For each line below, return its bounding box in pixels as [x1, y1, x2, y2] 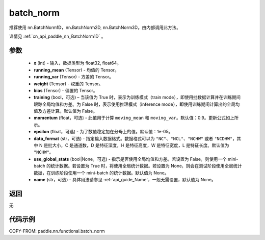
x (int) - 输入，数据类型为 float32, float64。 [33, 60, 121, 66]
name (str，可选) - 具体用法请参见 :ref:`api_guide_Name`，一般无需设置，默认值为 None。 [33, 176, 216, 182]
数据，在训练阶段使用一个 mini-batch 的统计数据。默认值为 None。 [33, 169, 169, 176]
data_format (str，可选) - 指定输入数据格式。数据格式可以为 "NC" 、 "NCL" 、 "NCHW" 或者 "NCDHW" [33, 135, 233, 142]
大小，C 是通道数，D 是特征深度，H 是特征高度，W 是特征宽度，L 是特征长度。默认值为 [52, 143, 229, 148]
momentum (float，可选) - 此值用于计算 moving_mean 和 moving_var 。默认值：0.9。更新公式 [33, 115, 226, 121]
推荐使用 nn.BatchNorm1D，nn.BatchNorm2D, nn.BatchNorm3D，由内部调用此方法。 [9, 24, 181, 30]
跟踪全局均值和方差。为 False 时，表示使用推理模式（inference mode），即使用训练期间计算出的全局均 [33, 101, 240, 107]
